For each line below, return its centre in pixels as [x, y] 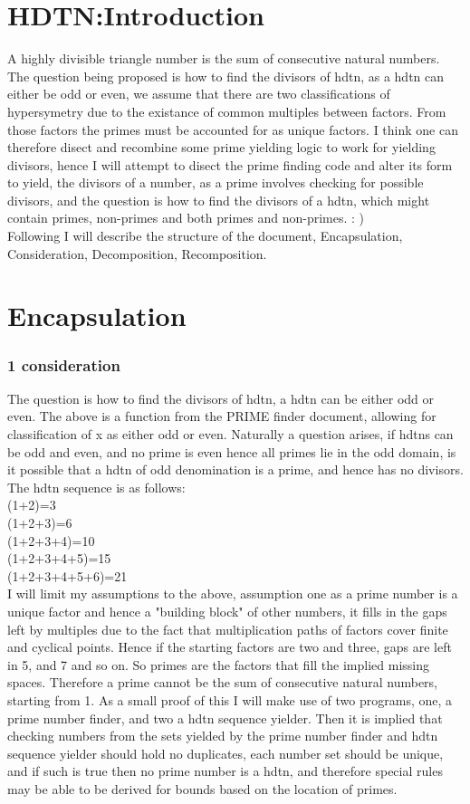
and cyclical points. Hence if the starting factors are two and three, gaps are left [230, 647]
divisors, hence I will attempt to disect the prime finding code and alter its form [230, 164]
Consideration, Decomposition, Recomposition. [137, 253]
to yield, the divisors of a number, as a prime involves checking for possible [216, 182]
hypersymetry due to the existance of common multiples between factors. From [227, 111]
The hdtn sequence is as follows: [96, 487]
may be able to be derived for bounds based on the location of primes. [202, 788]
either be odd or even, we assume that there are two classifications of [199, 94]
